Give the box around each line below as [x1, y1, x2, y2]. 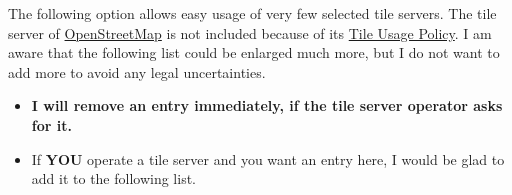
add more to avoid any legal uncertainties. [8, 61, 266, 82]
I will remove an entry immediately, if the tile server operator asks [31, 95, 503, 116]
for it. [31, 114, 72, 135]
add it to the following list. [31, 168, 197, 189]
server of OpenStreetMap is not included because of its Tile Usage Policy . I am [8, 22, 492, 43]
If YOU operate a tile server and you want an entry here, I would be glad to [31, 148, 505, 169]
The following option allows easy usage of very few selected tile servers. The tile [8, 3, 497, 23]
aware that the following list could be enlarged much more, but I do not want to [8, 42, 500, 63]
